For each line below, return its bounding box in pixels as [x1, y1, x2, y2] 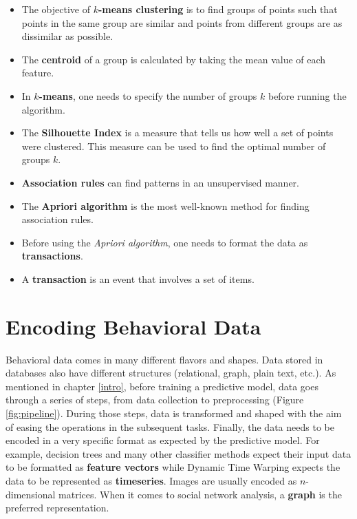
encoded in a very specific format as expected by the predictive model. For [6, 433, 320, 447]
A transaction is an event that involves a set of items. [21, 271, 255, 286]
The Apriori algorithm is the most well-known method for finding [21, 198, 310, 213]
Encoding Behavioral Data [6, 312, 261, 340]
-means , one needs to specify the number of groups [39, 88, 257, 103]
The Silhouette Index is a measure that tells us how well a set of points [21, 125, 334, 140]
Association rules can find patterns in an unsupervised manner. [21, 175, 299, 189]
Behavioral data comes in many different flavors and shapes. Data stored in [6, 352, 323, 366]
